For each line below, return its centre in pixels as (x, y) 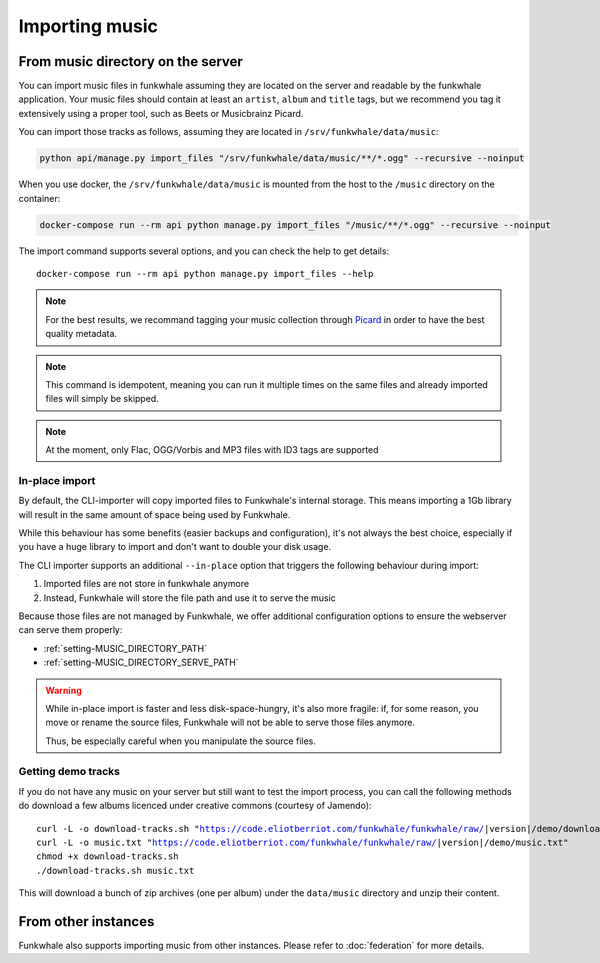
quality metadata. (81, 334)
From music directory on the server (131, 61)
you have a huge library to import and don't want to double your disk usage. (175, 547)
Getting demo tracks (69, 772)
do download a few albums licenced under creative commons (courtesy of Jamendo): (195, 806)
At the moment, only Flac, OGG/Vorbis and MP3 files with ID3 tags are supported (212, 450)
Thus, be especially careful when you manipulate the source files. (181, 741)
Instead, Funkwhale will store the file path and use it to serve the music (190, 597)
